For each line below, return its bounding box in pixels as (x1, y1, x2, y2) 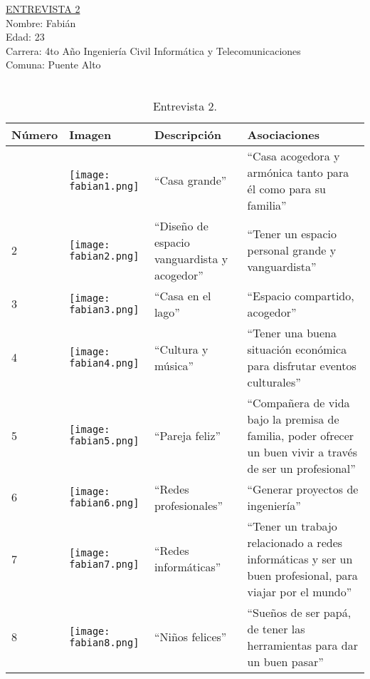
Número (11, 126, 58, 143)
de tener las (247, 620, 305, 637)
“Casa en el (154, 287, 211, 304)
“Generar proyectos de (247, 480, 359, 497)
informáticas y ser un (247, 550, 353, 567)
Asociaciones (247, 126, 320, 143)
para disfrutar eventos (247, 357, 356, 374)
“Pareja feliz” (154, 427, 221, 444)
